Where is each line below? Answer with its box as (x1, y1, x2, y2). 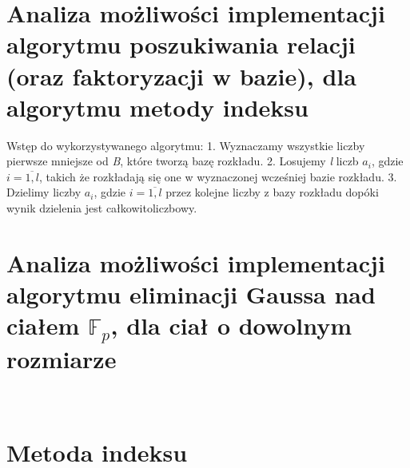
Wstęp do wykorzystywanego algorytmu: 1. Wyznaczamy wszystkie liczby (6, 137, 365, 153)
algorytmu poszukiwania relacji (6, 28, 356, 61)
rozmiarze (6, 343, 117, 375)
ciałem (6, 309, 80, 342)
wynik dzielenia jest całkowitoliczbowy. (6, 200, 197, 216)
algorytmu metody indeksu (6, 90, 308, 123)
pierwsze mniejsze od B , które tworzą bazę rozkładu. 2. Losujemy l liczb (6, 153, 359, 169)
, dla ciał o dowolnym (110, 309, 352, 342)
